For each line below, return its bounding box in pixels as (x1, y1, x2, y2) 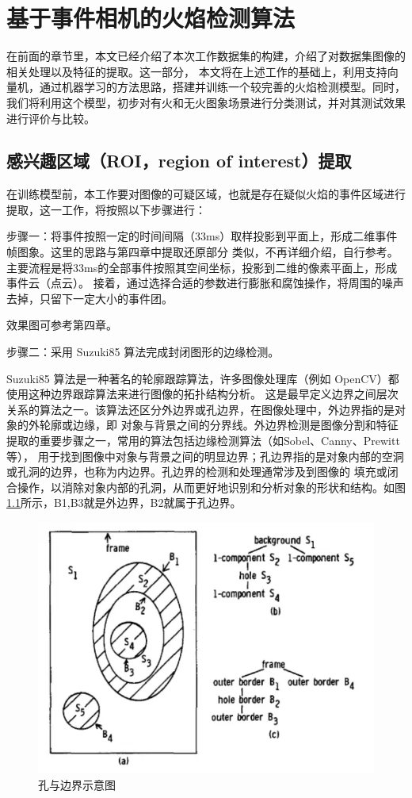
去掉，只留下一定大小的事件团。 (6, 290, 173, 306)
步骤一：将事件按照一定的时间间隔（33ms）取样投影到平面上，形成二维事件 (6, 228, 398, 244)
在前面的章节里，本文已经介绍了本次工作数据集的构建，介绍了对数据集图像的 (6, 48, 406, 64)
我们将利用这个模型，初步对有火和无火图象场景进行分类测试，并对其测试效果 (6, 94, 406, 110)
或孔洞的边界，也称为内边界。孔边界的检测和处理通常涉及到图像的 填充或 (6, 463, 387, 480)
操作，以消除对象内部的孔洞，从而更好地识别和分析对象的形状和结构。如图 (17, 478, 406, 495)
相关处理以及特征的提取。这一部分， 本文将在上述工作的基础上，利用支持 (6, 63, 387, 79)
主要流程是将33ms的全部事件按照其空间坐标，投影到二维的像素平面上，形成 (6, 259, 398, 275)
